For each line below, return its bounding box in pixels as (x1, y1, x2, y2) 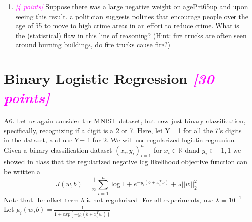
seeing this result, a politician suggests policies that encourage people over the (15, 11, 248, 21)
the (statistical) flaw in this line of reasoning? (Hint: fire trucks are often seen (15, 30, 247, 40)
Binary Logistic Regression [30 (4, 68, 214, 89)
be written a (4, 166, 41, 176)
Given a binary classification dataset (4, 144, 112, 155)
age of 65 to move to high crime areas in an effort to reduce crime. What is (15, 20, 239, 31)
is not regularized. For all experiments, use (86, 194, 214, 204)
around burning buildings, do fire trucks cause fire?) (15, 40, 171, 50)
